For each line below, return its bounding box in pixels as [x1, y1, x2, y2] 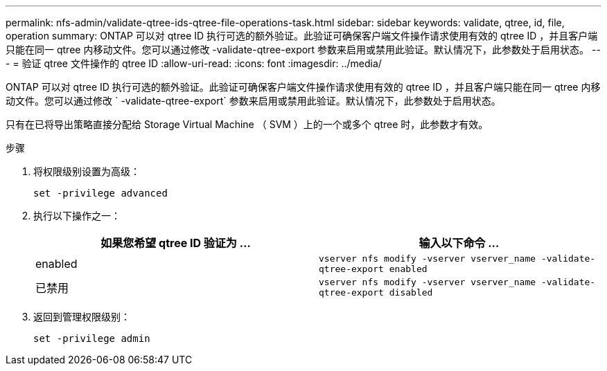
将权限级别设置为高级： [33, 165, 140, 177]
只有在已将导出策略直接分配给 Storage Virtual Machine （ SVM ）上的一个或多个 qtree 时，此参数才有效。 [6, 118, 489, 130]
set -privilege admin [33, 333, 150, 344]
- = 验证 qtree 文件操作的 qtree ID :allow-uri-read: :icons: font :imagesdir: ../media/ [6, 57, 382, 69]
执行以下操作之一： [33, 210, 121, 221]
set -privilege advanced [33, 188, 168, 199]
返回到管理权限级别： [33, 311, 130, 323]
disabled [389, 287, 433, 298]
